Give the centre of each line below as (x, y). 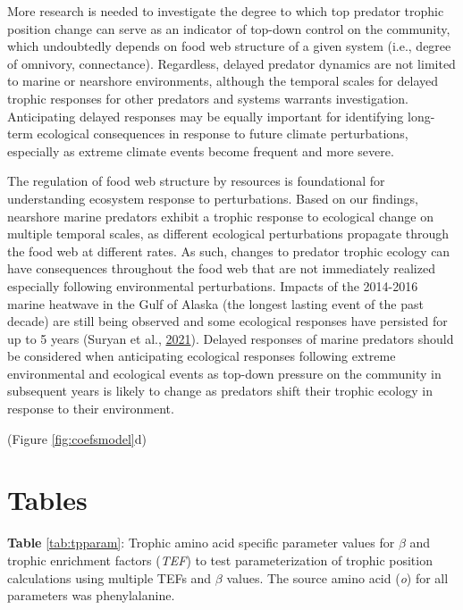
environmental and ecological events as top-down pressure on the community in (224, 373)
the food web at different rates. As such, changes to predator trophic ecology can (229, 251)
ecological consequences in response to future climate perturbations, (223, 134)
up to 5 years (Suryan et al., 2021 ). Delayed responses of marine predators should (231, 338)
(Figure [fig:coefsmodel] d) (77, 438)
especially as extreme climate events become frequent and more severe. (201, 150)
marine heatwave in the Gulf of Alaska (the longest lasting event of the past (215, 303)
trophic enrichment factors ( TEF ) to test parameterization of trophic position (220, 560)
